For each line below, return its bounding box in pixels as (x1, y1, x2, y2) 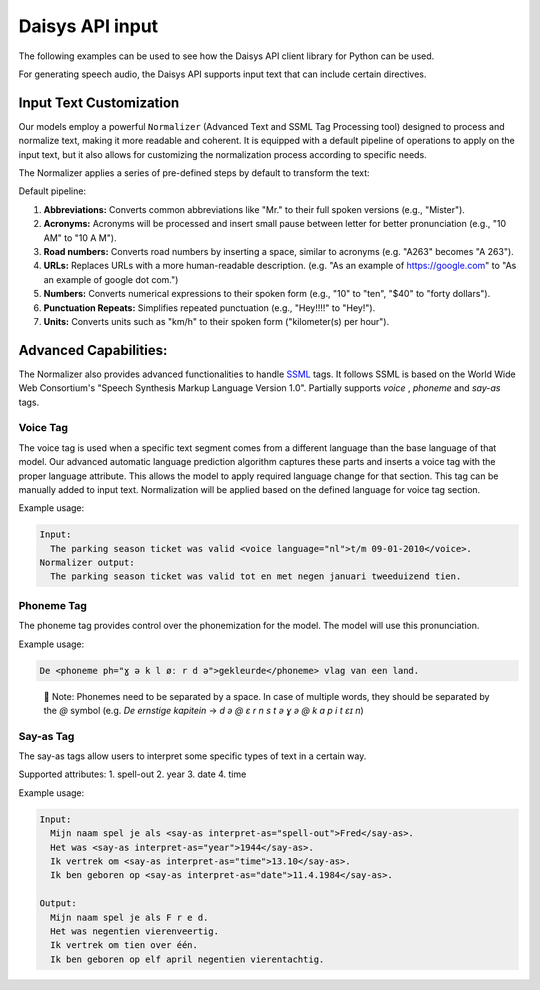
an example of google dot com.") (43, 273, 179, 285)
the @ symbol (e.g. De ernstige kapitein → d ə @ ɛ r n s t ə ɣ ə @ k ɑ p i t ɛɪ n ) (43, 704, 364, 716)
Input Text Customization (18, 94, 180, 111)
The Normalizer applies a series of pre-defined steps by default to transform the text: (18, 167, 370, 179)
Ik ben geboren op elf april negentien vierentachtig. (50, 953, 325, 965)
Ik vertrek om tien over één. (50, 940, 199, 951)
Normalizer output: (39, 557, 135, 569)
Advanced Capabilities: (18, 341, 168, 359)
